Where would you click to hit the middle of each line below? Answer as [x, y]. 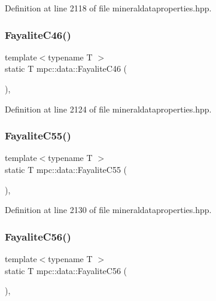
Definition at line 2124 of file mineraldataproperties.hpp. [108, 109]
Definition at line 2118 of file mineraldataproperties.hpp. [108, 8]
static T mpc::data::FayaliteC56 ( [66, 270]
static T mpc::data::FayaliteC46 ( [66, 69]
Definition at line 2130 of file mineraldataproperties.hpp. [108, 210]
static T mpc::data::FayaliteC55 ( [66, 169]
